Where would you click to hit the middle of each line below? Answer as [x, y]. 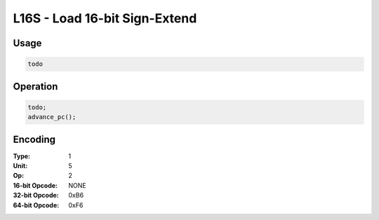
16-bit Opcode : [35, 185]
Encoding [34, 139]
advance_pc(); [52, 117]
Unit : [20, 166]
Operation [35, 87]
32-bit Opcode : [36, 195]
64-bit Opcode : [36, 205]
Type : [22, 156]
